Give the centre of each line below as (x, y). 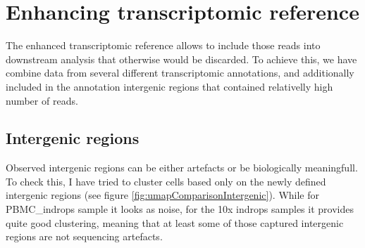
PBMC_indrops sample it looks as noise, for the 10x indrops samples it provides (180, 209)
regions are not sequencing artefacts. (84, 236)
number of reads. (42, 100)
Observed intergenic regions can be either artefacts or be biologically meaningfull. (182, 168)
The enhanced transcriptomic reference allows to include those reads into (163, 45)
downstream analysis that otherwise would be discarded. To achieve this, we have (181, 59)
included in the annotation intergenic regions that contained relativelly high (169, 86)
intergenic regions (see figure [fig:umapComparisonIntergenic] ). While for (163, 195)
